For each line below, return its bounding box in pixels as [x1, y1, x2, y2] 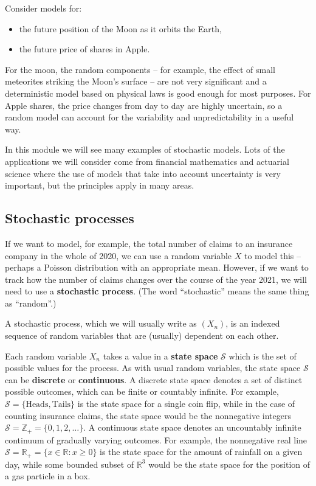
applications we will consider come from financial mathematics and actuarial [5, 154, 289, 167]
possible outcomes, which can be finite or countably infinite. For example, [5, 385, 279, 398]
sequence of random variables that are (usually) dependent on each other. [5, 329, 279, 342]
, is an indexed [225, 317, 280, 330]
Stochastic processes [5, 209, 134, 227]
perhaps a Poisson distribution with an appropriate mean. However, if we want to [5, 261, 309, 274]
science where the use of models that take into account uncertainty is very [5, 167, 281, 179]
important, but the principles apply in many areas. [5, 179, 194, 192]
